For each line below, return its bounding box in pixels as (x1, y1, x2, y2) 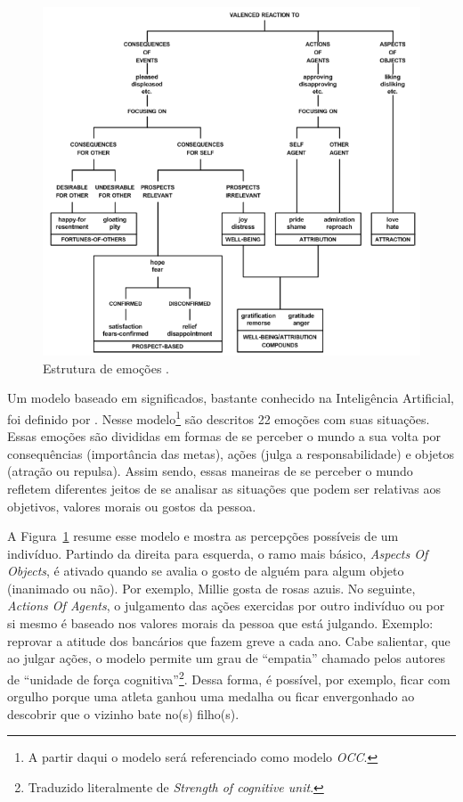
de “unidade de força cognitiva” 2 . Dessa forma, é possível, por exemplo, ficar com (7, 667, 451, 688)
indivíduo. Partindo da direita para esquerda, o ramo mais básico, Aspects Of (7, 544, 428, 562)
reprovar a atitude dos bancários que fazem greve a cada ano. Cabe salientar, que (7, 631, 451, 650)
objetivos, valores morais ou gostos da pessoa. (7, 496, 256, 515)
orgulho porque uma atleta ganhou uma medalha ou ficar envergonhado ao (7, 687, 415, 706)
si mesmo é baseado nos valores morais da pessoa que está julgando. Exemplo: (7, 614, 434, 633)
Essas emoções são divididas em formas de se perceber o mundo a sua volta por (7, 427, 442, 446)
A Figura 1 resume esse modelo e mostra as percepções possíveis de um (7, 527, 399, 545)
